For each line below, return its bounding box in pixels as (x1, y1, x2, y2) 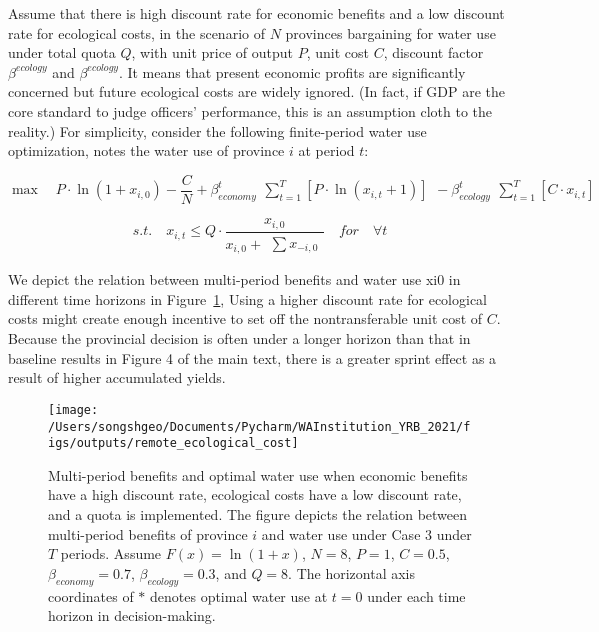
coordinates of (48, 585, 134, 606)
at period (298, 140, 355, 161)
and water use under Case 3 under (261, 523, 472, 544)
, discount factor (383, 42, 484, 63)
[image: (48, 402, 99, 417)
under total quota (8, 42, 116, 63)
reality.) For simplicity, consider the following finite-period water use (8, 120, 427, 141)
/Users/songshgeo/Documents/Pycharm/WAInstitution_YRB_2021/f (48, 419, 471, 434)
